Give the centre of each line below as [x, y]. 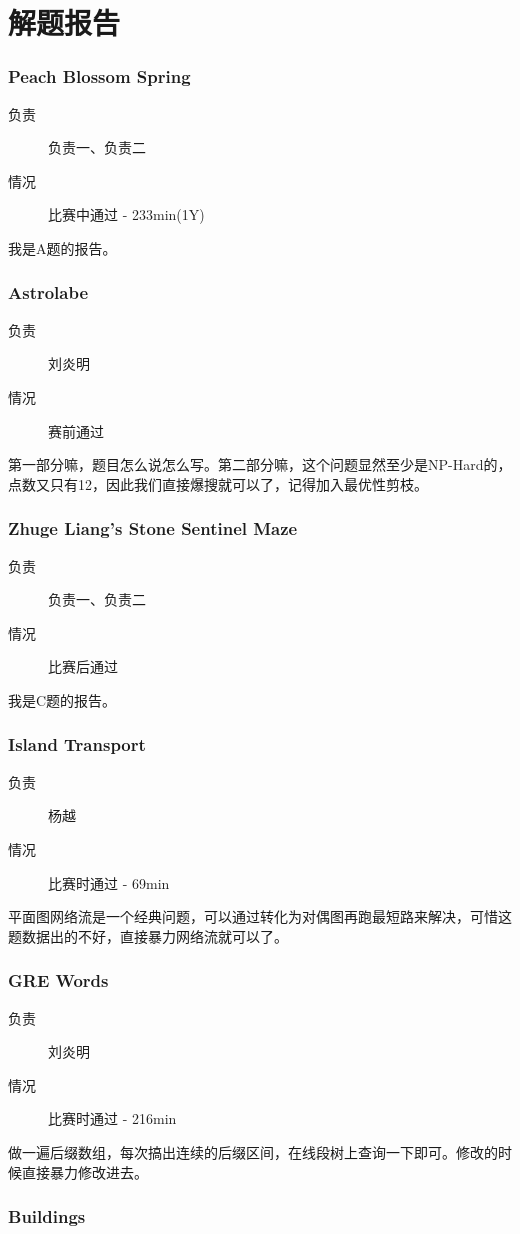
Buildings [47, 1216]
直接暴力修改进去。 [84, 1171]
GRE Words [58, 980]
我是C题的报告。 [62, 699]
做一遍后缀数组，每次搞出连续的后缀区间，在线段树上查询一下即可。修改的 [253, 1151]
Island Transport [77, 744]
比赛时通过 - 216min [112, 1118]
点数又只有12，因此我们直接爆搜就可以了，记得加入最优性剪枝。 [218, 483]
